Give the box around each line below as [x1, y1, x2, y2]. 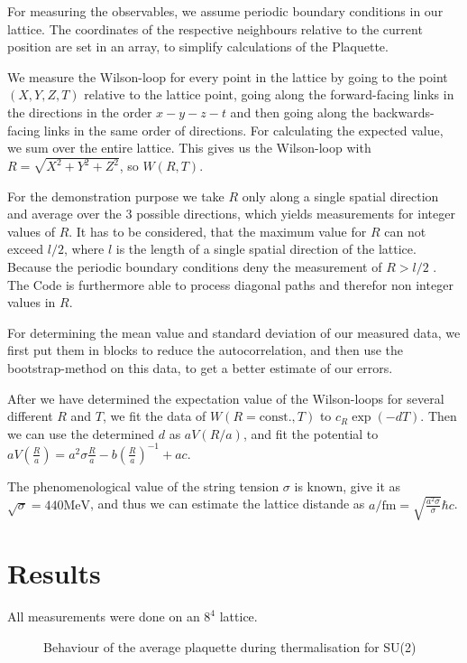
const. [259, 411, 292, 425]
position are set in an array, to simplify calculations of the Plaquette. [7, 37, 389, 56]
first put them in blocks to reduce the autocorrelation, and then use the [7, 341, 404, 360]
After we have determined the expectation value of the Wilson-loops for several [7, 388, 444, 407]
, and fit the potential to [243, 424, 379, 443]
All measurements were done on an [7, 607, 200, 626]
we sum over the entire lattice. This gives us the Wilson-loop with [7, 138, 371, 157]
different [7, 406, 53, 425]
